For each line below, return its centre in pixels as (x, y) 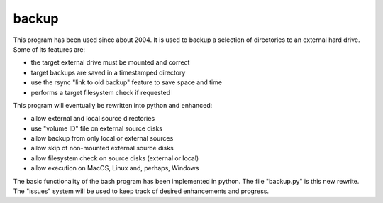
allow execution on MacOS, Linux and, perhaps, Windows (115, 168)
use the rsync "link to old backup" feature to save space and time (127, 82)
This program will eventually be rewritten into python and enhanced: (113, 105)
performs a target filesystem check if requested (101, 92)
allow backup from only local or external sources (102, 138)
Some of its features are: (49, 49)
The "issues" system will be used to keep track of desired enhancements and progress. (141, 191)
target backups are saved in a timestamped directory (108, 72)
